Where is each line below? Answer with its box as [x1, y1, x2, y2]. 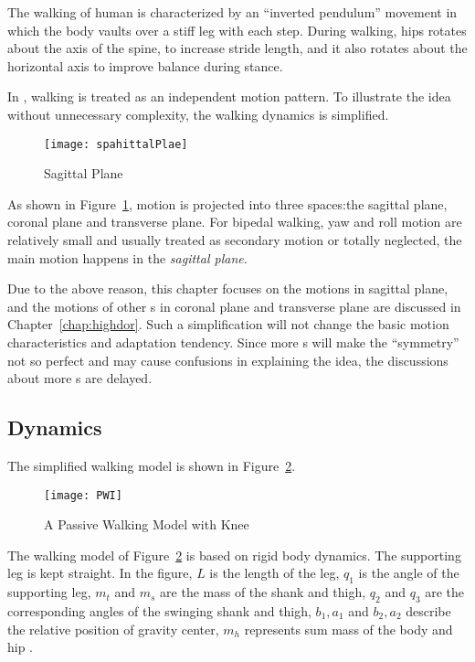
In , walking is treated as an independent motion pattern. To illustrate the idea [7, 87, 451, 106]
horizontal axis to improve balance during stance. [7, 56, 283, 75]
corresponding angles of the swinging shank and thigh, [7, 601, 311, 620]
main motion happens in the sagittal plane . [7, 248, 248, 267]
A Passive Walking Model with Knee [44, 515, 249, 534]
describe [406, 601, 451, 620]
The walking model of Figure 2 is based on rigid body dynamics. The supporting [7, 545, 461, 564]
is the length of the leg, [209, 563, 340, 582]
